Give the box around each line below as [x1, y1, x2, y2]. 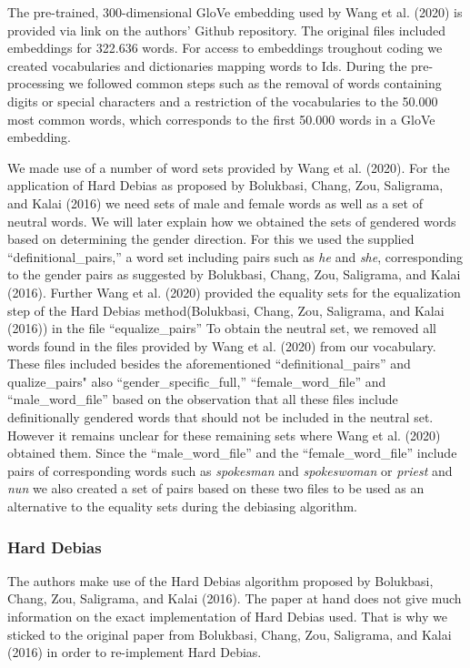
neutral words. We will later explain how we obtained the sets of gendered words [7, 211, 456, 230]
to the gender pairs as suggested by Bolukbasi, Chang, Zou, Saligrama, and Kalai [7, 265, 461, 284]
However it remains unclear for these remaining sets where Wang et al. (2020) [7, 425, 441, 444]
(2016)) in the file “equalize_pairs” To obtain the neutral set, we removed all [7, 319, 436, 338]
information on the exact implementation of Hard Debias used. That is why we [7, 607, 447, 626]
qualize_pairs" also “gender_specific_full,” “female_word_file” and [7, 371, 386, 390]
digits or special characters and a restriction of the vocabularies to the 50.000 [7, 91, 438, 110]
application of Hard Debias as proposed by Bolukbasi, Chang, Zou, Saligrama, [7, 176, 444, 195]
